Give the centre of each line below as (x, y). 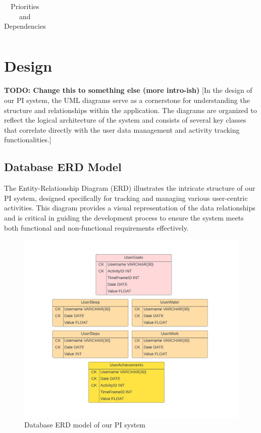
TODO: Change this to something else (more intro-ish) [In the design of (128, 90)
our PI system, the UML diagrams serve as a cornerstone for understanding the (127, 100)
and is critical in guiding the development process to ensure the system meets (124, 217)
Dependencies (25, 26)
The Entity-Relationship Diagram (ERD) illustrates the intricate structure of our (130, 188)
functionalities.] (28, 140)
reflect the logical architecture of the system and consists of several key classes (125, 120)
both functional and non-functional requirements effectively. (96, 227)
